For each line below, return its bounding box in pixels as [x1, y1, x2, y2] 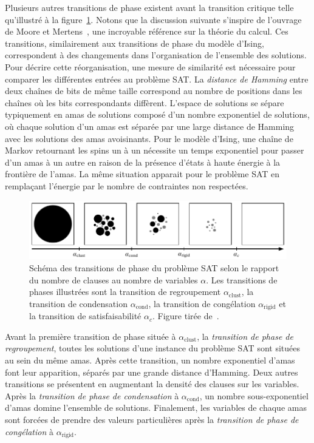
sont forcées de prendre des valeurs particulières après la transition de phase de [5, 413, 299, 425]
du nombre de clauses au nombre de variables [29, 273, 198, 286]
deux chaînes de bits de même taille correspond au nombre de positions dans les [5, 84, 302, 97]
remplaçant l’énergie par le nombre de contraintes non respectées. [5, 179, 248, 192]
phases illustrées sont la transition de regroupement [29, 285, 221, 298]
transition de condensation [29, 297, 128, 309]
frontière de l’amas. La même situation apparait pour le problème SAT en [5, 167, 280, 180]
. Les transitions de [206, 273, 278, 286]
